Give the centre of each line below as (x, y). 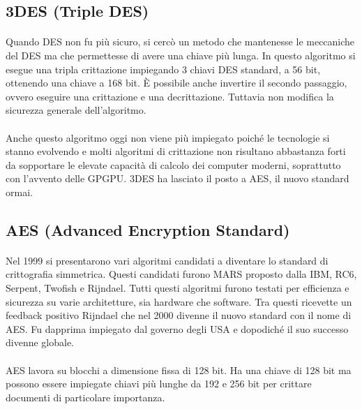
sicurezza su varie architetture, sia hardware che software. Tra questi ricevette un (179, 301)
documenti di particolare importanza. (85, 397)
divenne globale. (40, 342)
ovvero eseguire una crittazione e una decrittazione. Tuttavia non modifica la (170, 96)
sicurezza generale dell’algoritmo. (76, 110)
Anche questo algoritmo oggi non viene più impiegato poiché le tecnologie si (168, 137)
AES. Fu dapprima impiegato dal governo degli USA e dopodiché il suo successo (177, 328)
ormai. (19, 192)
